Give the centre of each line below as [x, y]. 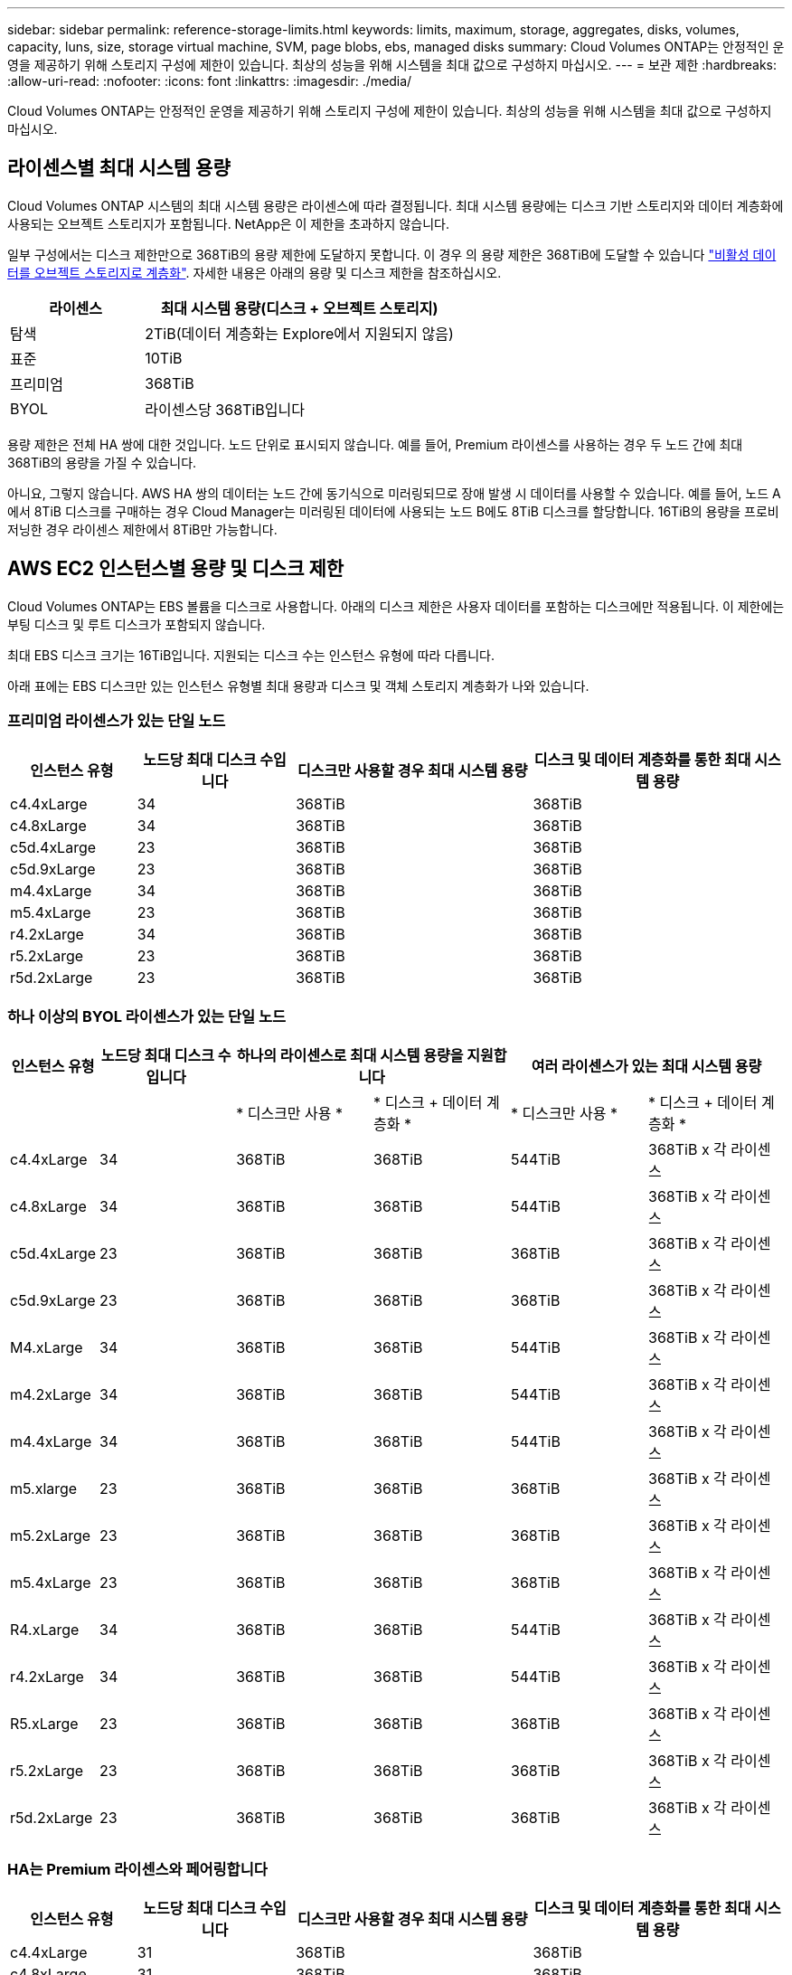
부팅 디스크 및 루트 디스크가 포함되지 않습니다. [137, 624]
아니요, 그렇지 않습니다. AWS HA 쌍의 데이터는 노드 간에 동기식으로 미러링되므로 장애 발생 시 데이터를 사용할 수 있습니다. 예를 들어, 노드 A [394, 493]
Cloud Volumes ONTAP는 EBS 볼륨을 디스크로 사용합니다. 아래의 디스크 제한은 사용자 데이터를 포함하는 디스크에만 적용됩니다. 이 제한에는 [396, 606]
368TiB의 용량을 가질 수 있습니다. [102, 462]
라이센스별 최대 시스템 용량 [119, 168]
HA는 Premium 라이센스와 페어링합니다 [137, 1869]
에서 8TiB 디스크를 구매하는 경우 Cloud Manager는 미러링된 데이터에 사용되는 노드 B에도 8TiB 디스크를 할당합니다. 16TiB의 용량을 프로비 [393, 511]
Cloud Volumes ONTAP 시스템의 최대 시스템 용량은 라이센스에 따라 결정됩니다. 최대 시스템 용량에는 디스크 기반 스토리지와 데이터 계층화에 [396, 205]
